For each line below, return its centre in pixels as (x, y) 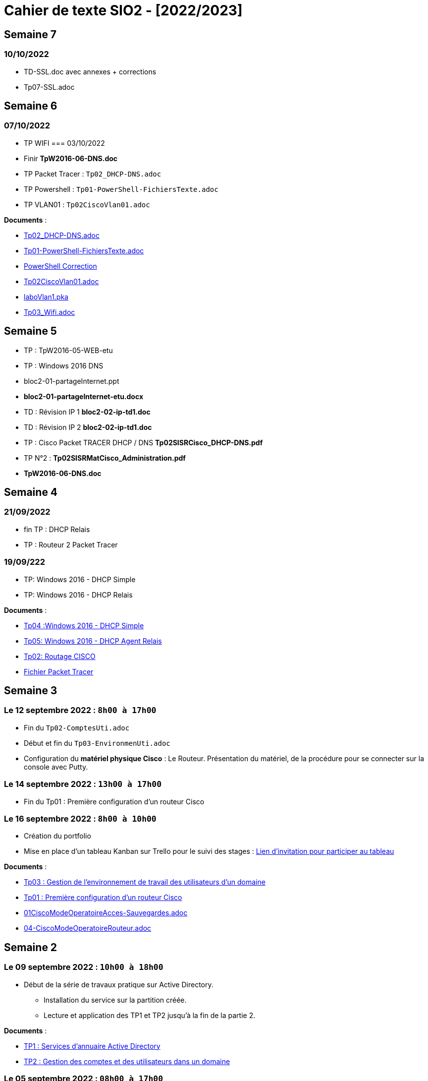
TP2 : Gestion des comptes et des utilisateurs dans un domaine (127, 1061)
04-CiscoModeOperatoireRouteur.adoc (88, 928)
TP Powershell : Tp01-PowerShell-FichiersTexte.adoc (121, 189)
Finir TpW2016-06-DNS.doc (71, 158)
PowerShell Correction (60, 266)
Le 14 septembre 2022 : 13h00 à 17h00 (83, 784)
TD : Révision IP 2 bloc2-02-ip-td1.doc (88, 427)
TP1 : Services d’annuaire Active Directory (92, 1046)
